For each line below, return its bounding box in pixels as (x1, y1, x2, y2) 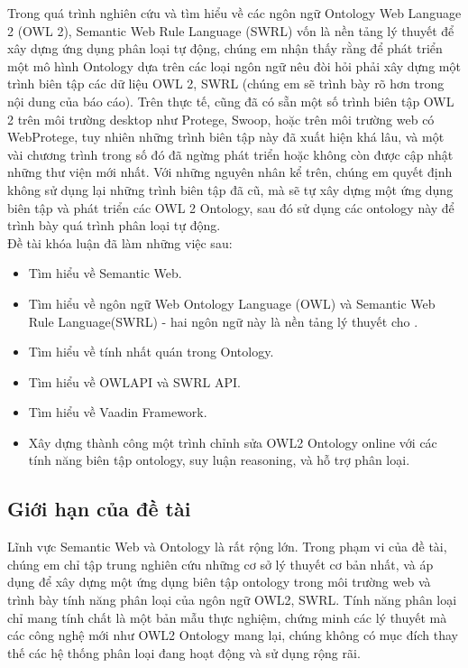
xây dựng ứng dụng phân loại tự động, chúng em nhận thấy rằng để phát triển (7, 39, 443, 58)
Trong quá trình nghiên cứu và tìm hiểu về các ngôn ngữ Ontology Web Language (7, 4, 462, 22)
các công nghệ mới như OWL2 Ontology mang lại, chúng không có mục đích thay (7, 626, 458, 645)
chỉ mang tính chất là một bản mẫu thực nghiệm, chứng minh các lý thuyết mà (7, 608, 447, 626)
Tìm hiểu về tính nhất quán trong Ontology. (28, 342, 274, 361)
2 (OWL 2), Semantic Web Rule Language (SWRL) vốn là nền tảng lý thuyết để (7, 21, 454, 40)
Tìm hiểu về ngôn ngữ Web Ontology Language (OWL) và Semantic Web (28, 293, 436, 312)
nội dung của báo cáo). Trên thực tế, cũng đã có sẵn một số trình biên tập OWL (7, 91, 454, 110)
